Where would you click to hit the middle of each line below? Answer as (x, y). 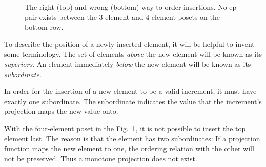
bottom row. (44, 27)
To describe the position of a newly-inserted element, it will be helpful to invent (129, 44)
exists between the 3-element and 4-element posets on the (129, 17)
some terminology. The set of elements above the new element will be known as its (133, 54)
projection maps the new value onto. (61, 111)
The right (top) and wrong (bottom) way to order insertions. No (126, 7)
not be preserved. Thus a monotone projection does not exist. (101, 158)
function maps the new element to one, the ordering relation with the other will (129, 148)
